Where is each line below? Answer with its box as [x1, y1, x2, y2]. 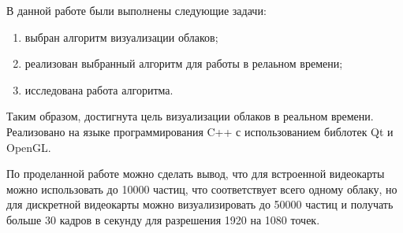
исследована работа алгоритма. [24, 81, 174, 98]
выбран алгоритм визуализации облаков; [24, 28, 218, 45]
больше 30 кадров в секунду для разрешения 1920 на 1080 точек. [6, 211, 320, 227]
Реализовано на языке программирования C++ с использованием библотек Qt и [6, 123, 394, 139]
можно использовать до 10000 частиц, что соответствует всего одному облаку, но [6, 180, 397, 197]
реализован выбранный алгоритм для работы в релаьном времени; [24, 55, 343, 72]
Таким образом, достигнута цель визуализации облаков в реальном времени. [6, 108, 374, 124]
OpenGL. [6, 139, 51, 155]
